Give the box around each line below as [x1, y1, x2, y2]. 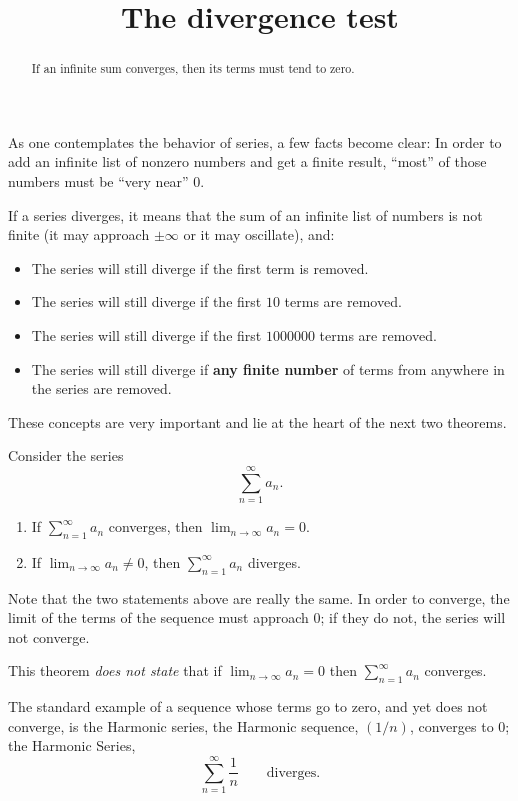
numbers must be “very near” [8, 171, 189, 192]
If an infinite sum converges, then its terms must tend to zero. [31, 60, 355, 77]
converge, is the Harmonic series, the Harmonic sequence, [8, 715, 359, 736]
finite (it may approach [8, 224, 150, 245]
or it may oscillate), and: [183, 224, 335, 245]
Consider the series [8, 445, 124, 466]
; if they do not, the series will [320, 607, 506, 628]
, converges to [409, 715, 494, 736]
